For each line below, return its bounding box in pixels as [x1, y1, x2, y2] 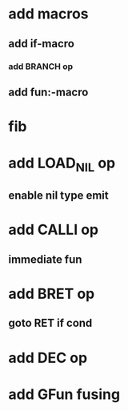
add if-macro [8, 37, 74, 50]
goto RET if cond [8, 316, 93, 330]
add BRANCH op [8, 61, 74, 72]
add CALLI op [8, 221, 99, 239]
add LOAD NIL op [8, 154, 116, 175]
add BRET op [8, 285, 95, 303]
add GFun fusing [8, 385, 121, 403]
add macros [8, 5, 90, 23]
